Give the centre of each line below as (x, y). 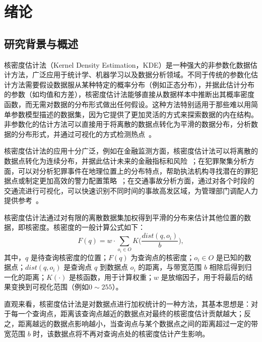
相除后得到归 (231, 267)
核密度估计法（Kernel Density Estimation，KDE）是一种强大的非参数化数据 (127, 64)
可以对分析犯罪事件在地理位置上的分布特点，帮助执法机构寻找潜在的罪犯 (138, 170)
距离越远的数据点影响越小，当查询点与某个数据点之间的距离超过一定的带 (138, 324)
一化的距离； (25, 277)
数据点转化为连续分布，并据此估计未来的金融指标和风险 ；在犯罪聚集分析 (126, 160)
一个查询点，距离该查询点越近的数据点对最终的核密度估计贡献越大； (131, 313)
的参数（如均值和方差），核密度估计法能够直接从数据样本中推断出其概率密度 (129, 94)
